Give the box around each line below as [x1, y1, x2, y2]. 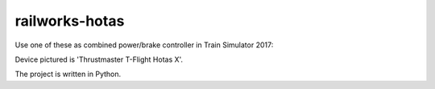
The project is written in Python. [14, 69, 122, 79]
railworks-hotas [14, 12, 125, 30]
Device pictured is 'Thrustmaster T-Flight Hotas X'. [14, 55, 184, 64]
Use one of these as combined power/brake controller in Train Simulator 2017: [14, 40, 274, 50]
